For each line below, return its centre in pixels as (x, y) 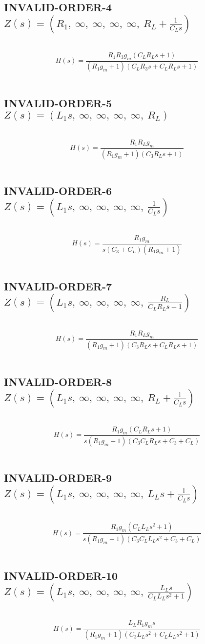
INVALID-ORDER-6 (58, 190)
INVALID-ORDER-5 (58, 103)
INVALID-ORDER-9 (58, 477)
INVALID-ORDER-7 (58, 286)
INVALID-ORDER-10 (61, 575)
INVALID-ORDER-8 (58, 381)
